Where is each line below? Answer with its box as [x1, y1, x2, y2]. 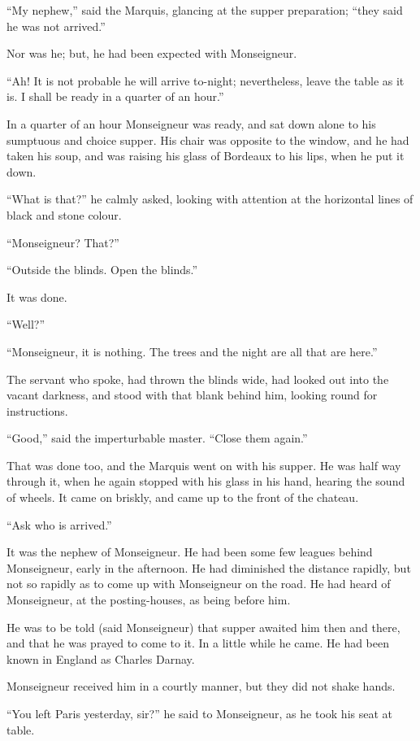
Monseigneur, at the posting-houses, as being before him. [6, 591, 291, 608]
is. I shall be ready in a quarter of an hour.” [6, 88, 224, 105]
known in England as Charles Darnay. [6, 650, 195, 667]
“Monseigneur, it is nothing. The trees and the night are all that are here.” [6, 342, 378, 360]
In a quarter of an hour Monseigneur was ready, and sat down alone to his [6, 115, 376, 132]
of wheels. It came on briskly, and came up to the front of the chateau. [6, 489, 359, 506]
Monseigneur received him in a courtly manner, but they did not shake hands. [6, 678, 396, 695]
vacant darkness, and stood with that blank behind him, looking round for [6, 386, 378, 403]
